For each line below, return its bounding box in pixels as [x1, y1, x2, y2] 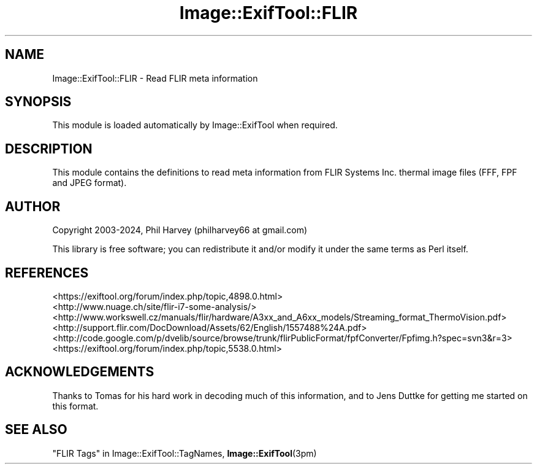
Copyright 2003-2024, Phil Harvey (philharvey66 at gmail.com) [52, 225, 308, 236]
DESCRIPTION [5, 141, 93, 157]
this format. [52, 400, 99, 411]
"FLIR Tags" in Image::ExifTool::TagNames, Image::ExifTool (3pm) [52, 448, 317, 459]
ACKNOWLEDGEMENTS [5, 364, 154, 380]
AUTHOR [5, 198, 61, 214]
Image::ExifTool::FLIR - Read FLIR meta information [52, 72, 258, 83]
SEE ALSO [5, 422, 67, 438]
